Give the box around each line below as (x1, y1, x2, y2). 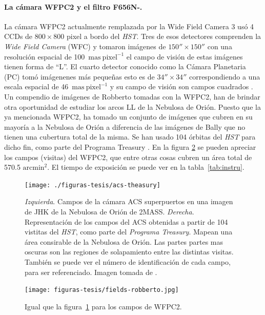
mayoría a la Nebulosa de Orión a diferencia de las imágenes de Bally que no (4, 121, 246, 132)
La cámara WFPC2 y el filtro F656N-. (4, 1, 142, 12)
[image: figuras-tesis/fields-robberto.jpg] (25, 286, 179, 294)
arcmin (23, 164, 45, 172)
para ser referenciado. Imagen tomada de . (25, 266, 157, 277)
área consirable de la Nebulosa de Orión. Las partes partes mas (25, 236, 223, 247)
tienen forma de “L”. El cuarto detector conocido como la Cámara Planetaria (4, 61, 246, 72)
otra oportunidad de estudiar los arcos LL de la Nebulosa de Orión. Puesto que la (4, 101, 261, 112)
